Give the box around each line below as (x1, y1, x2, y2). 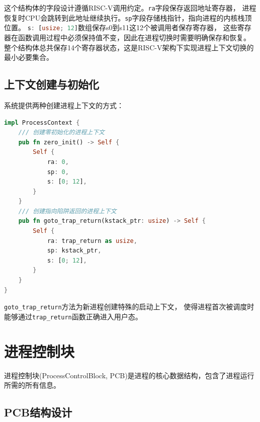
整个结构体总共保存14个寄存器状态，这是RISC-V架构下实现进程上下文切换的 (4, 42, 254, 52)
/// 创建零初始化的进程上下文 (18, 129, 105, 136)
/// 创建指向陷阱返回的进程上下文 (18, 207, 117, 215)
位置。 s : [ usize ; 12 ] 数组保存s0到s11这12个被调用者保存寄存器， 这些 (4, 22, 237, 33)
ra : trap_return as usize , (47, 237, 137, 244)
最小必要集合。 (4, 52, 53, 62)
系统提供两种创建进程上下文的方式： (4, 100, 124, 110)
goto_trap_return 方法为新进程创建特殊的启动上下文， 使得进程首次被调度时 (4, 301, 254, 312)
